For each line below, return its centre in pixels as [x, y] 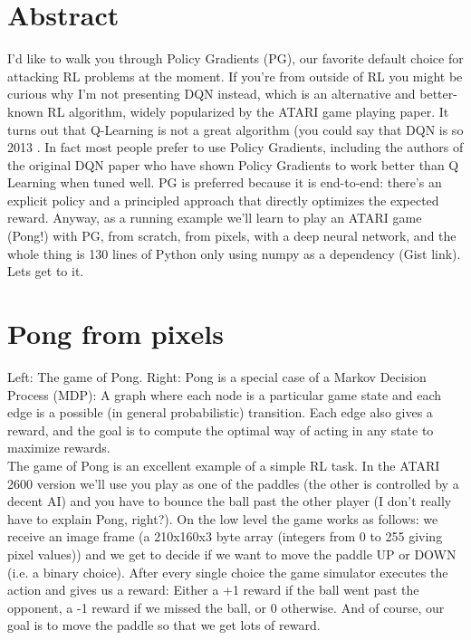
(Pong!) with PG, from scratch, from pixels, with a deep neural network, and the [232, 236]
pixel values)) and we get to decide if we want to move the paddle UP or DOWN [232, 554]
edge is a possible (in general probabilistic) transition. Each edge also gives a [220, 412]
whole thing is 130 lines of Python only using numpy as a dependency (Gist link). [234, 253]
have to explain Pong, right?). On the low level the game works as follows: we [223, 518]
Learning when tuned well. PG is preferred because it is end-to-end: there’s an [225, 182]
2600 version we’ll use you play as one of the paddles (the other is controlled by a [233, 483]
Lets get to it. [46, 271]
